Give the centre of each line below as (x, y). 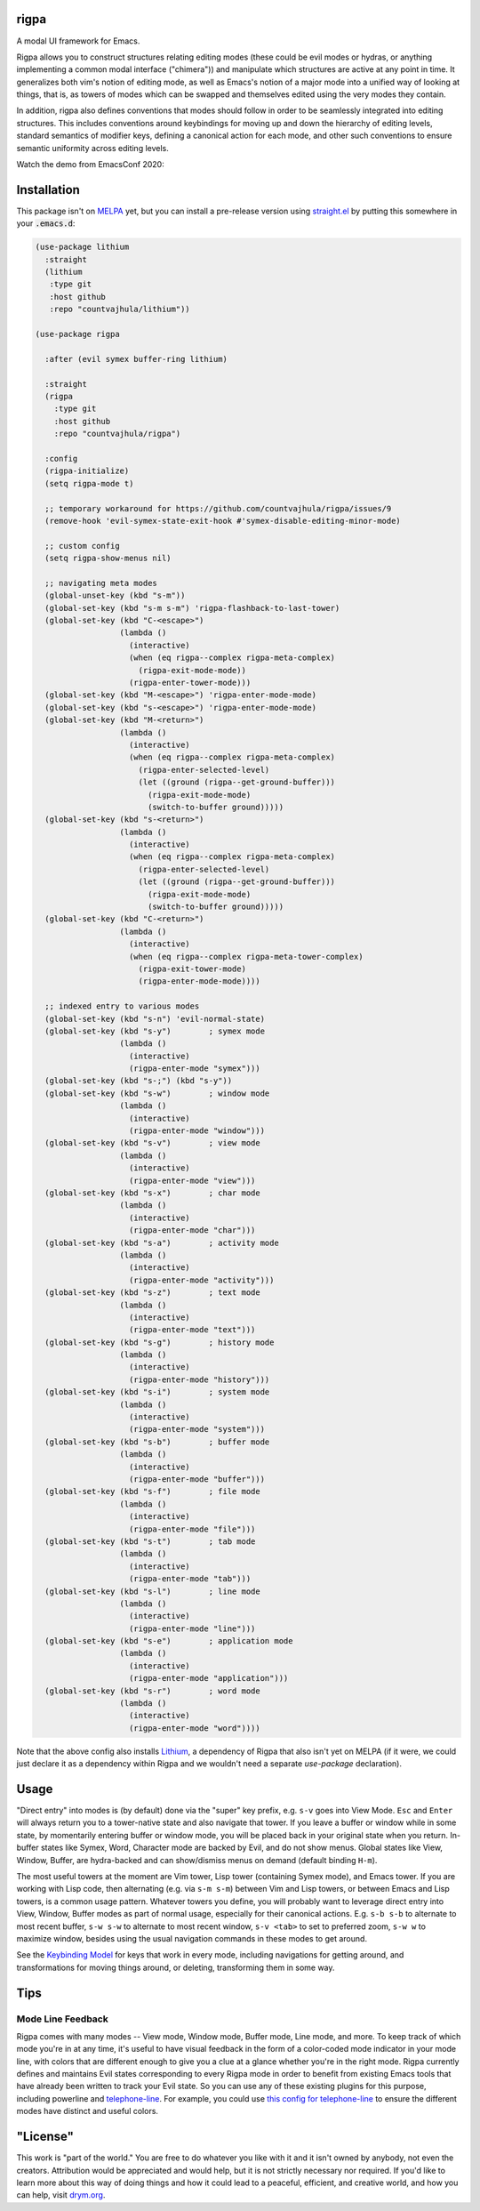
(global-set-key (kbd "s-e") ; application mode (169, 1641)
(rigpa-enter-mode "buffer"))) (197, 1479)
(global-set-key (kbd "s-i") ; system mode (157, 1392)
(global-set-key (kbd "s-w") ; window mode (157, 1093)
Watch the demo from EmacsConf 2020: (90, 165)
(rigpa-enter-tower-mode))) (190, 682)
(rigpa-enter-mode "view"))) (192, 1180)
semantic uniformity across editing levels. (92, 148)
